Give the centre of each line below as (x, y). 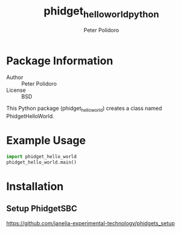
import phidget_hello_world (42, 157)
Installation (35, 186)
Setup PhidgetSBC (42, 209)
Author (15, 77)
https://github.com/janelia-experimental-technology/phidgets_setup (91, 223)
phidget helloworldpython (101, 12)
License (16, 90)
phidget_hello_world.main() (42, 162)
